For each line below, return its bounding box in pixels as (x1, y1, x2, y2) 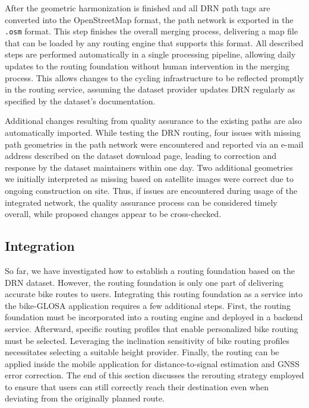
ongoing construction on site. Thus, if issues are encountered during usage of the (5, 184, 298, 196)
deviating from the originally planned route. (5, 392, 165, 404)
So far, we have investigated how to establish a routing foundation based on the (5, 264, 295, 276)
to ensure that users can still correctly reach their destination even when (5, 380, 269, 393)
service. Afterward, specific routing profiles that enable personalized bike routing (5, 322, 298, 334)
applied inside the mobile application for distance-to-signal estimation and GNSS (5, 357, 299, 369)
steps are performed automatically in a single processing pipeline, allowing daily (5, 48, 296, 60)
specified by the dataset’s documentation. (5, 94, 156, 107)
